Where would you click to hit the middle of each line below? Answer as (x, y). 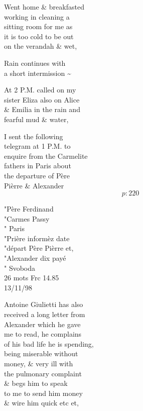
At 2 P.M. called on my (40, 90)
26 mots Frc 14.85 (32, 278)
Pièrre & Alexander (34, 185)
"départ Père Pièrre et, (39, 248)
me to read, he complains (43, 334)
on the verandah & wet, (41, 46)
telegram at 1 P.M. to (37, 146)
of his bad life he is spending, (49, 343)
